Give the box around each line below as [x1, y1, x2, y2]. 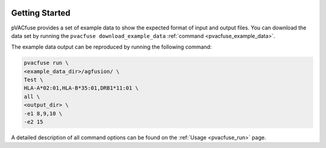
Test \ [24, 76, 43, 84]
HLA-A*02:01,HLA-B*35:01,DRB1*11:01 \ [24, 85, 139, 91]
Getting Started [11, 8, 71, 18]
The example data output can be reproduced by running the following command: [11, 43, 212, 51]
